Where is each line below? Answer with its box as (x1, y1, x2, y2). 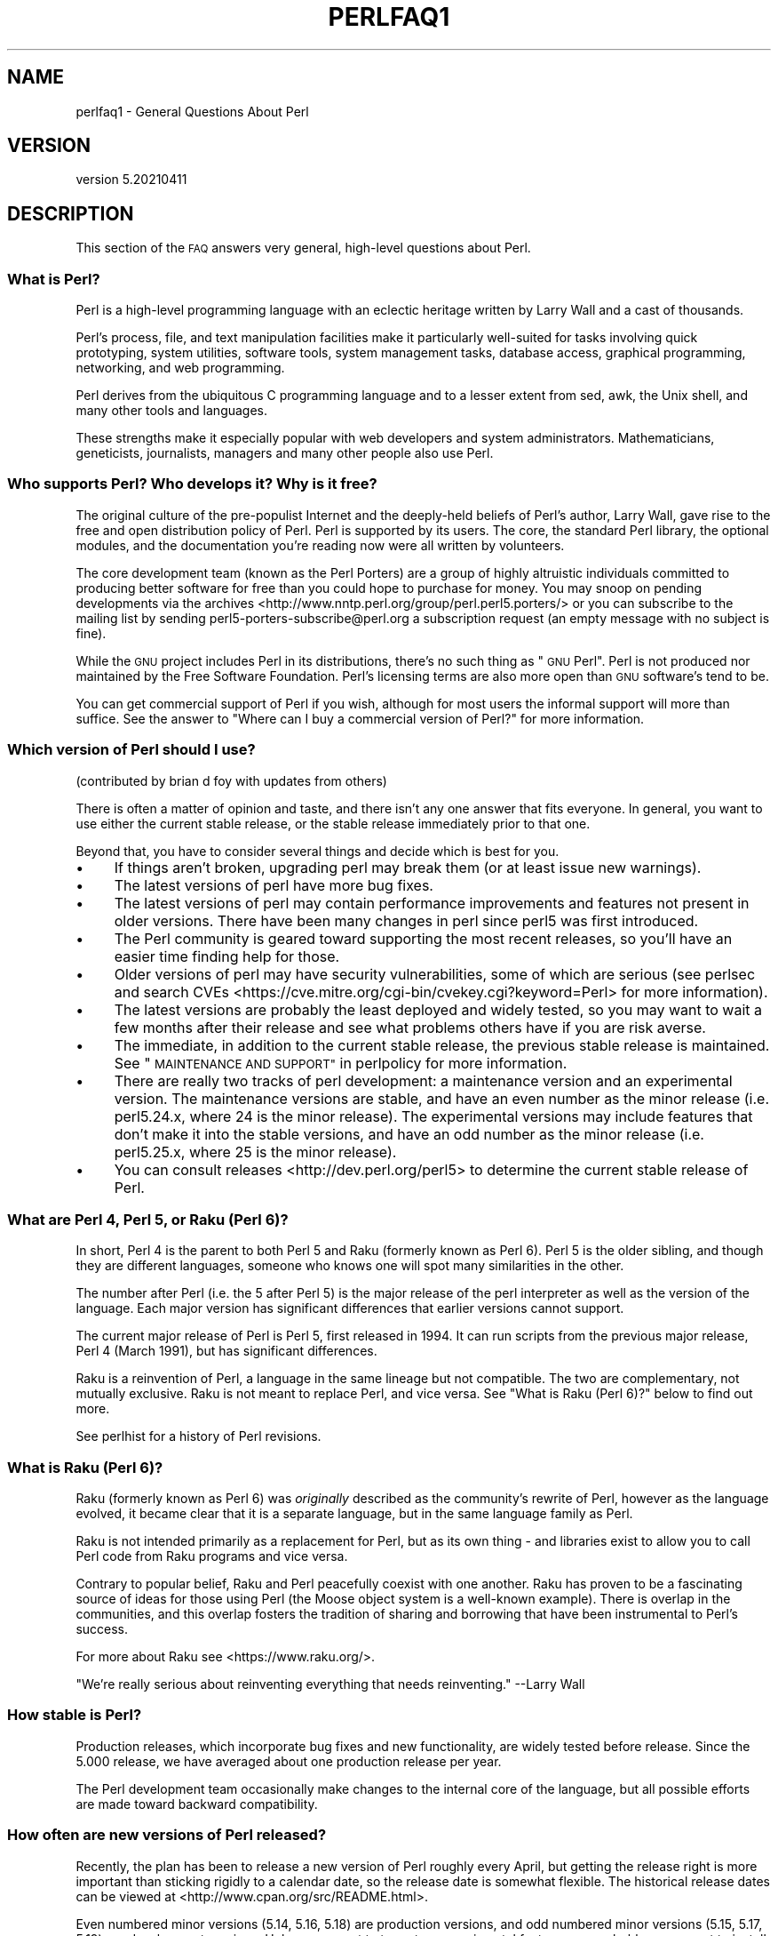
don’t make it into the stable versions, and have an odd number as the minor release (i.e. (114, 1124, 704, 1143)
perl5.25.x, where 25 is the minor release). (114, 1142, 397, 1161)
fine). (75, 625, 107, 641)
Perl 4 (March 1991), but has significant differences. (75, 1343, 377, 1359)
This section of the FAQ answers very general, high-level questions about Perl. (75, 240, 531, 256)
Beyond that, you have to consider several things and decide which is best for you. (75, 843, 560, 859)
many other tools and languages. (75, 403, 268, 419)
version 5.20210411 (75, 172, 187, 188)
